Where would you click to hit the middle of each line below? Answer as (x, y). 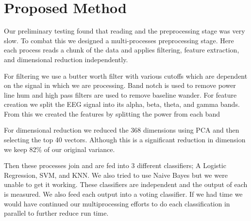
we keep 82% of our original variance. (59, 149)
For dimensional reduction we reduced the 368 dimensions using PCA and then (122, 130)
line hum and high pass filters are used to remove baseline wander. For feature (120, 94)
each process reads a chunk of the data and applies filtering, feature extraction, (122, 50)
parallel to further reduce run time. (56, 213)
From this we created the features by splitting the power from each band (112, 113)
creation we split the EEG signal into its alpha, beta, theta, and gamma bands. (122, 104)
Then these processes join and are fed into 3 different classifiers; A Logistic (115, 165)
